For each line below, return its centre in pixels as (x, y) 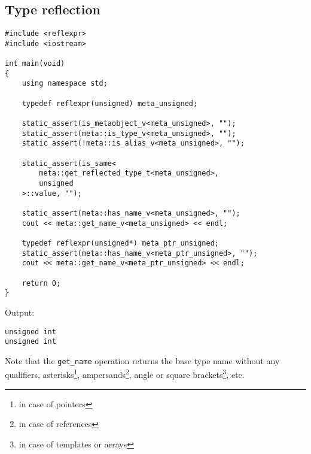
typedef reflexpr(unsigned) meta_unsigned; (110, 103)
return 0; (41, 283)
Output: (20, 312)
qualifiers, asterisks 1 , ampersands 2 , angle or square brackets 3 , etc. (125, 374)
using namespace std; (65, 84)
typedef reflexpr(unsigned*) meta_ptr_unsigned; (120, 243)
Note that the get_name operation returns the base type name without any (142, 360)
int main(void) (35, 64)
